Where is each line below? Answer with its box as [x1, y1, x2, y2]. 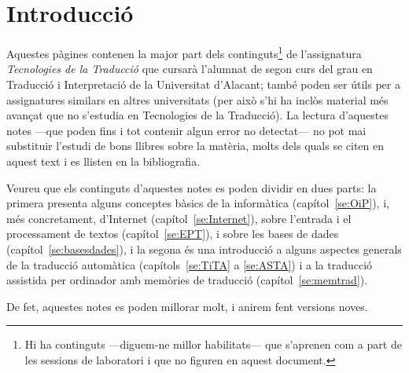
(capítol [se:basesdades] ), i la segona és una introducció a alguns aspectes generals [6, 240, 402, 257]
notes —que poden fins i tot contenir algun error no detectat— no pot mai [6, 122, 367, 138]
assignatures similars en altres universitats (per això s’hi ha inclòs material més [6, 91, 389, 108]
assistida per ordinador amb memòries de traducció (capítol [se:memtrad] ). [6, 272, 368, 288]
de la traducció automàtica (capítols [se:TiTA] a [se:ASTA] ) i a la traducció [6, 256, 373, 272]
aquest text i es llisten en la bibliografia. [6, 152, 201, 169]
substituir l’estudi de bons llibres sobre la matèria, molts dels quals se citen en [6, 137, 385, 154]
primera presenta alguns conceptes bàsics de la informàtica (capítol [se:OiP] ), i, [6, 195, 389, 211]
